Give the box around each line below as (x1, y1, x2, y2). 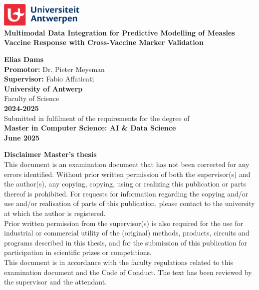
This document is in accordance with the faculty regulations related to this (4, 256, 233, 267)
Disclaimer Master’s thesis (4, 149, 97, 159)
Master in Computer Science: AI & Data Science (4, 122, 176, 133)
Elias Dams (4, 54, 44, 64)
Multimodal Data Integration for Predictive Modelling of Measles (4, 27, 235, 37)
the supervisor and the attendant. (4, 276, 107, 287)
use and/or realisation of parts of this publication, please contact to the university (4, 198, 255, 208)
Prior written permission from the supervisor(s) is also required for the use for (4, 217, 244, 228)
